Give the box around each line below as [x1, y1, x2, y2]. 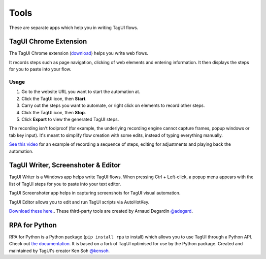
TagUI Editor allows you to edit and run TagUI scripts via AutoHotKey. [9, 199, 150, 205]
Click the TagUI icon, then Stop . [21, 109, 86, 115]
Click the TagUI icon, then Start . [21, 96, 87, 101]
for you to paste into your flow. [9, 66, 71, 72]
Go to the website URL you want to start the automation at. [21, 89, 140, 95]
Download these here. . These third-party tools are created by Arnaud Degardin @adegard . [9, 208, 193, 214]
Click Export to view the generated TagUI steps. [21, 116, 119, 122]
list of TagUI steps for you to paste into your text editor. [9, 181, 121, 187]
